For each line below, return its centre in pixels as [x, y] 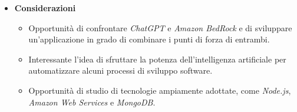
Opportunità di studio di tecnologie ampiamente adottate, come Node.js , [160, 90]
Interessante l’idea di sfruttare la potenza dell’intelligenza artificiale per [157, 59]
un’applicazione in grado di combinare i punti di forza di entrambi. [149, 39]
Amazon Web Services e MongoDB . [92, 102]
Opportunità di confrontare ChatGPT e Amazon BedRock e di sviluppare [160, 27]
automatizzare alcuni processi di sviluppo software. [121, 70]
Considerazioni [45, 8]
